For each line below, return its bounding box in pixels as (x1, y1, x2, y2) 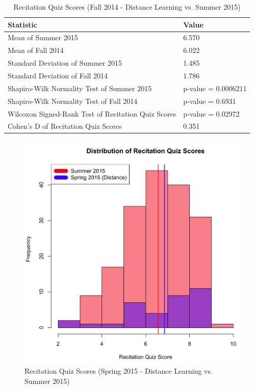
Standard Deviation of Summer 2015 (8, 58, 122, 68)
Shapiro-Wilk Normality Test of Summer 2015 (8, 82, 152, 93)
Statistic (8, 19, 37, 30)
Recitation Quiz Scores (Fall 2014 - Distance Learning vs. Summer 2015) (13, 2, 241, 12)
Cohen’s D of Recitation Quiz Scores (8, 121, 122, 131)
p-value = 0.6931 (183, 95, 236, 106)
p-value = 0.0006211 (183, 82, 247, 93)
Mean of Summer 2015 (8, 32, 78, 43)
